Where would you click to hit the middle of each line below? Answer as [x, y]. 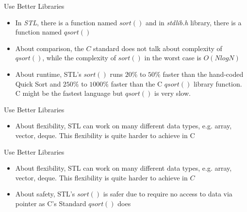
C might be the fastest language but [69, 93]
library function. [218, 83]
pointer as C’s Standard [51, 203]
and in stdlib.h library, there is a [193, 22]
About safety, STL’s [45, 194]
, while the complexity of [79, 58]
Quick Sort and [38, 83]
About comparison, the [49, 48]
